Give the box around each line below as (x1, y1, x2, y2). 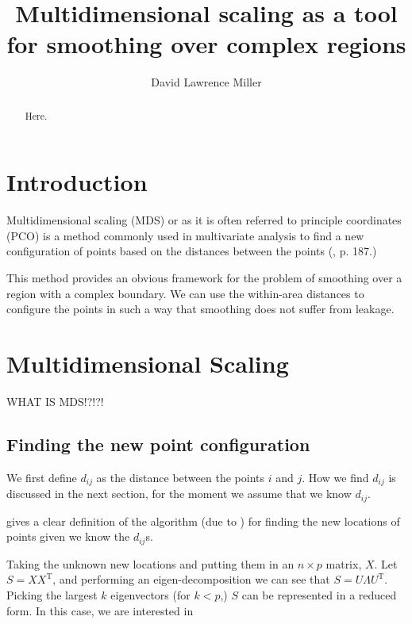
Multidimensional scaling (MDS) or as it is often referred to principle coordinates (6, 212, 402, 228)
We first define (6, 469, 77, 485)
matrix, (325, 555, 362, 572)
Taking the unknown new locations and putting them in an (6, 555, 295, 572)
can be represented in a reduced (241, 586, 397, 603)
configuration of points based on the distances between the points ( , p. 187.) (6, 243, 377, 259)
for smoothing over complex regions (6, 28, 406, 60)
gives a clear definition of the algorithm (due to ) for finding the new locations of (6, 512, 400, 529)
